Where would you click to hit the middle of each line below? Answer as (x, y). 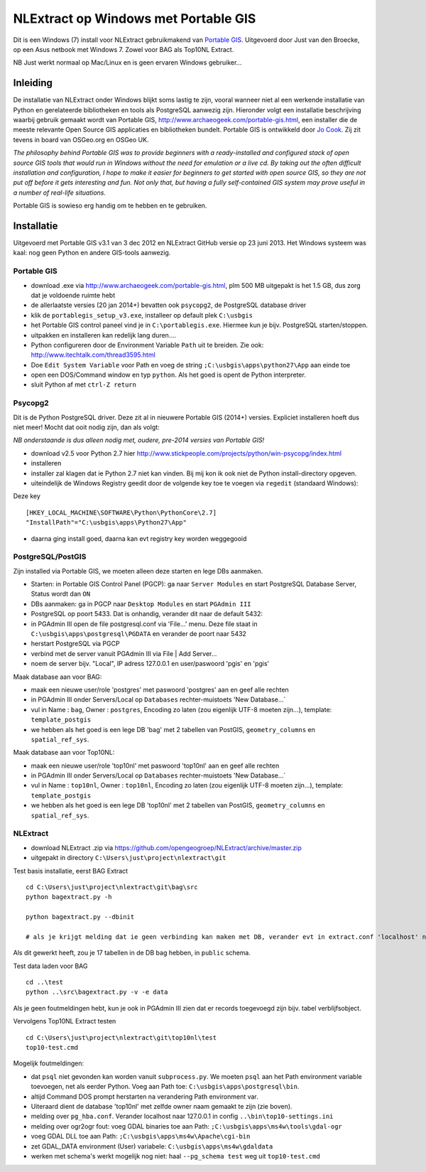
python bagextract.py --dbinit (80, 917)
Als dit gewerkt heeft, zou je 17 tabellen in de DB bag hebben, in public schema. (132, 953)
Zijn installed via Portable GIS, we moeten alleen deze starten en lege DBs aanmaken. (138, 571)
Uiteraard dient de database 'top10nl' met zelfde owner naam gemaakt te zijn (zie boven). (162, 1106)
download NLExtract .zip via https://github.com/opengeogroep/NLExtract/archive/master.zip (166, 848)
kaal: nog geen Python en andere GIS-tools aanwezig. (92, 253)
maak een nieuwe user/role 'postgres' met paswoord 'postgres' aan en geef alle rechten (160, 689)
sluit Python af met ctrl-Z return (83, 385)
